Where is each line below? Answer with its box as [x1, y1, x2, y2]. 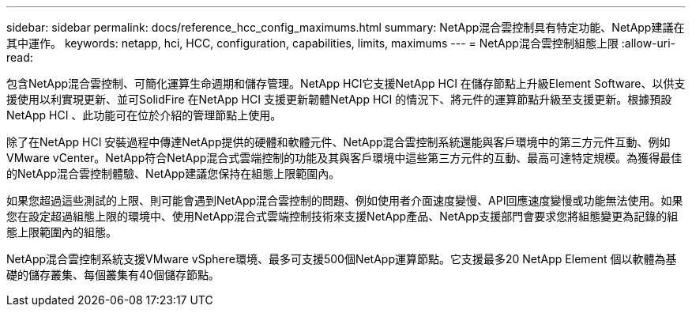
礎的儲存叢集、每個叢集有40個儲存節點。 [6, 268, 220, 281]
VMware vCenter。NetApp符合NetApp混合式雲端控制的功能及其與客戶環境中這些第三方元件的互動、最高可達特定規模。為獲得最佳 [6, 151, 683, 164]
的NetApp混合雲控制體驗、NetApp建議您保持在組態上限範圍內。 [6, 167, 340, 180]
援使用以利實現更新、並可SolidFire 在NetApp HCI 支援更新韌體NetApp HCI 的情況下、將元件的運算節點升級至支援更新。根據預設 [6, 92, 672, 106]
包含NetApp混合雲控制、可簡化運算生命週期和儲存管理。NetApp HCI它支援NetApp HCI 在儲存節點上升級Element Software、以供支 [6, 77, 686, 90]
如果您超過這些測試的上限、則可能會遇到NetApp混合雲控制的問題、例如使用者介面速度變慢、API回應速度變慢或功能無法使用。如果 [6, 194, 683, 207]
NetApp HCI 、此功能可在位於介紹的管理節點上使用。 [6, 108, 282, 122]
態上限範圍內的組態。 [6, 225, 117, 239]
